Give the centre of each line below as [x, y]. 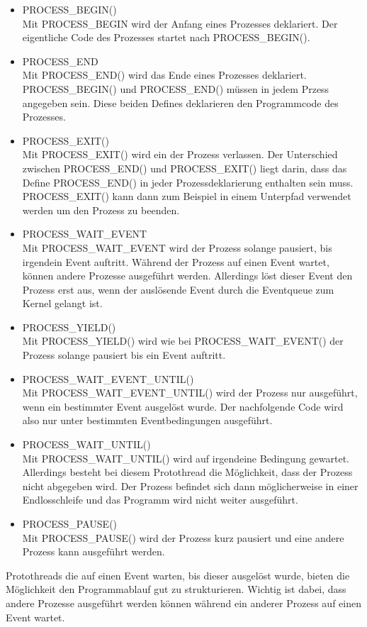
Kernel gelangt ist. [62, 303]
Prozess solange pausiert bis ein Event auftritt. [124, 355]
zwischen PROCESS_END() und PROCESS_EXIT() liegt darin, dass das [185, 168]
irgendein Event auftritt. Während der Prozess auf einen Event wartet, [176, 261]
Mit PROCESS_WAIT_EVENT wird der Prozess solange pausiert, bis [177, 247]
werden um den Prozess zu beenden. [101, 210]
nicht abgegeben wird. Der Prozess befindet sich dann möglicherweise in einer [190, 485]
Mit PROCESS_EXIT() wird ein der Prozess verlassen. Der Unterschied [180, 154]
